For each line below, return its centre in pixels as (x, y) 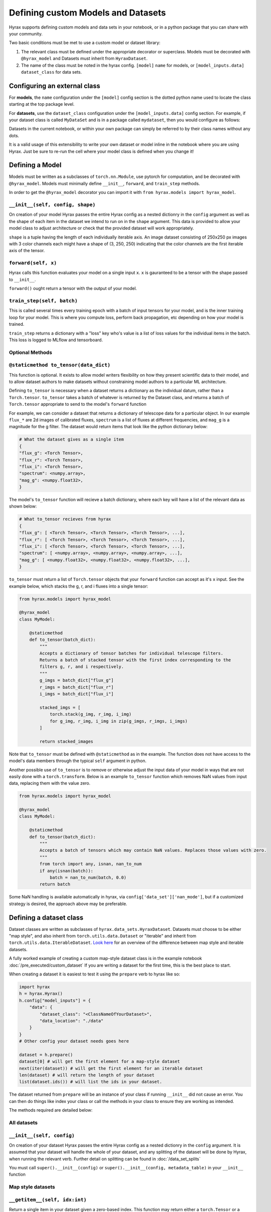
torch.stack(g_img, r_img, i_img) (90, 714)
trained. (17, 324)
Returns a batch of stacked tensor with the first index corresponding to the (135, 660)
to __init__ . (23, 279)
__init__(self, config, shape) (52, 205)
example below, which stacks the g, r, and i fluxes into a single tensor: (79, 586)
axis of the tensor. (27, 251)
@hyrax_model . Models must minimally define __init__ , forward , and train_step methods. (105, 183)
